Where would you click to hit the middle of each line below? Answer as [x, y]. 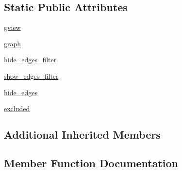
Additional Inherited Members [82, 135]
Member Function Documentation [91, 163]
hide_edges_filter [30, 60]
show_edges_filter [31, 76]
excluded [17, 108]
